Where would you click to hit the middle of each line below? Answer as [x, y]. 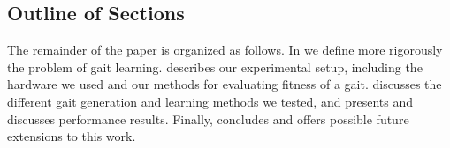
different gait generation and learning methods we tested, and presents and [210, 101]
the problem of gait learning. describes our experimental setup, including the [215, 67]
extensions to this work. [72, 136]
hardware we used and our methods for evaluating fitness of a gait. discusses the [225, 84]
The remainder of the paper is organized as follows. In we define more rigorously [225, 50]
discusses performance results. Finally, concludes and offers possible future [208, 118]
